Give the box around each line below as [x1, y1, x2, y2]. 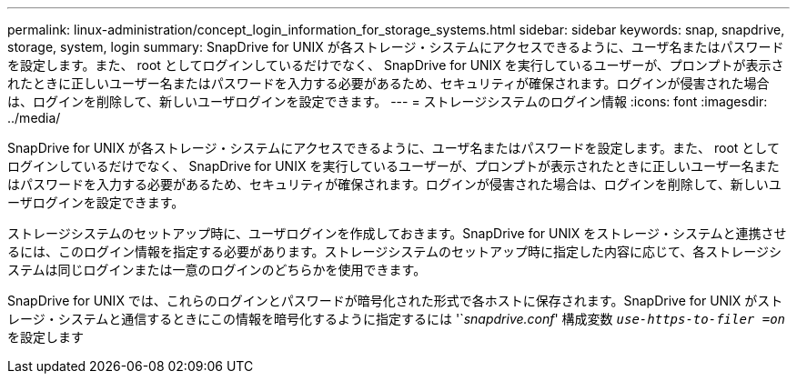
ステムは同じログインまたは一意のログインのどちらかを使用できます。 [7, 262, 427, 277]
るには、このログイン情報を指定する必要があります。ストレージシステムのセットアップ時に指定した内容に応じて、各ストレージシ [7, 244, 782, 259]
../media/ [7, 110, 61, 125]
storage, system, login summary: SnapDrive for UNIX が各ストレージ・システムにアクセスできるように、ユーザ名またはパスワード [7, 39, 784, 55]
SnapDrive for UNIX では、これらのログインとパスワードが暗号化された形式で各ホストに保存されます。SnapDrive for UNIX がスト [7, 293, 783, 308]
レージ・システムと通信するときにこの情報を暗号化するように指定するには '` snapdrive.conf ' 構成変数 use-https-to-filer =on [7, 311, 785, 326]
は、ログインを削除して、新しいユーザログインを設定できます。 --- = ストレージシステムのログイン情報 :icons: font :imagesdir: [7, 94, 768, 109]
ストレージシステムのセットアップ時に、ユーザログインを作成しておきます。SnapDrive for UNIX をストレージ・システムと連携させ [7, 226, 787, 241]
